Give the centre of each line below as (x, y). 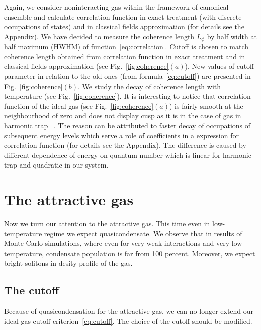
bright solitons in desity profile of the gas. (68, 263)
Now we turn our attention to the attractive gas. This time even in (107, 224)
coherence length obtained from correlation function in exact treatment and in (125, 56)
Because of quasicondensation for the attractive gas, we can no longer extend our (129, 311)
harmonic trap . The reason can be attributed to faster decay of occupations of (127, 125)
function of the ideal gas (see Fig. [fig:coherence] (79, 105)
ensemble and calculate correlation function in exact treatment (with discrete (123, 16)
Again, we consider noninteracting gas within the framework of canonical (116, 7)
